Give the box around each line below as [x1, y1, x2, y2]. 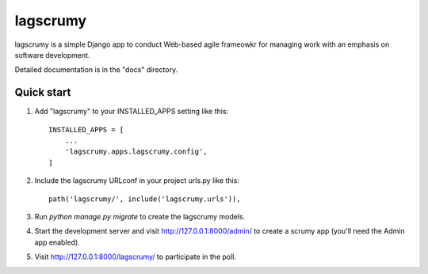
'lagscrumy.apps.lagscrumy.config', [64, 147, 208, 156]
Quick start [14, 86, 71, 99]
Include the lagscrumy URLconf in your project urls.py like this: [34, 176, 239, 185]
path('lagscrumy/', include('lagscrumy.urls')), [48, 194, 241, 204]
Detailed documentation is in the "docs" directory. [14, 65, 178, 74]
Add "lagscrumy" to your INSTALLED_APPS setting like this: [34, 107, 229, 116]
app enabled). [34, 238, 81, 247]
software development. [14, 50, 90, 59]
